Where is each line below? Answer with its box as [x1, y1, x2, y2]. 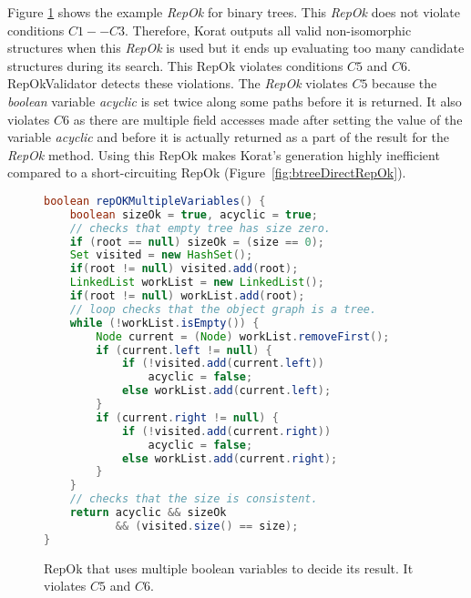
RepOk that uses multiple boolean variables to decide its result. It [44, 558, 414, 577]
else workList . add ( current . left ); [121, 384, 332, 398]
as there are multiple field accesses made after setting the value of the [73, 109, 463, 128]
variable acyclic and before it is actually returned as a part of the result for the [7, 127, 450, 147]
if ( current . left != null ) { [96, 343, 272, 357]
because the [372, 74, 437, 93]
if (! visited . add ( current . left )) [121, 357, 324, 370]
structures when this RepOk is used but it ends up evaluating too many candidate [7, 38, 465, 57]
